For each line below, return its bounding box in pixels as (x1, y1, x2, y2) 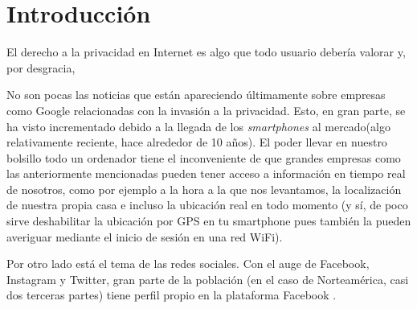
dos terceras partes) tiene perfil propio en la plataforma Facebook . (6, 286, 337, 303)
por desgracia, (6, 59, 76, 76)
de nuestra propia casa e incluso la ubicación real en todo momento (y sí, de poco (6, 196, 408, 213)
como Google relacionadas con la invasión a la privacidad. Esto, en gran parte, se (6, 101, 406, 118)
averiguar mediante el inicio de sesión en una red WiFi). (6, 228, 283, 245)
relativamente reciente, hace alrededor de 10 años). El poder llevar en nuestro (6, 134, 387, 150)
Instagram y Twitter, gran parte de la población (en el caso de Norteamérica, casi (6, 270, 409, 287)
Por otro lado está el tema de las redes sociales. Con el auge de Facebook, (6, 255, 370, 272)
